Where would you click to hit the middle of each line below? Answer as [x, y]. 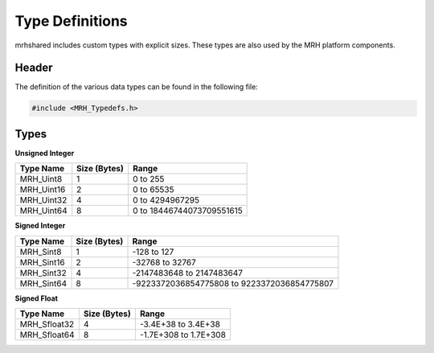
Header [34, 68]
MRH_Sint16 [42, 262]
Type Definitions [71, 21]
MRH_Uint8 [41, 179]
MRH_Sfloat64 [47, 335]
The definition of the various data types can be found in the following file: [137, 87]
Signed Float [36, 298]
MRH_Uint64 [43, 211]
